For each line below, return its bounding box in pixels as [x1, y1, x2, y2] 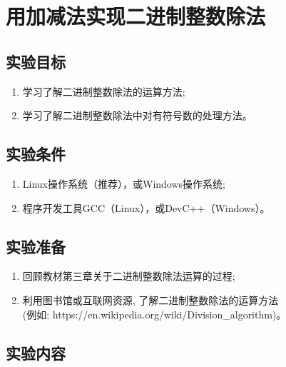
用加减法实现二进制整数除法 [6, 1, 266, 31]
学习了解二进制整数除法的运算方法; [22, 84, 185, 99]
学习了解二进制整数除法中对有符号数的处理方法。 [22, 108, 252, 123]
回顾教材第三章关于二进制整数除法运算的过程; [22, 268, 235, 283]
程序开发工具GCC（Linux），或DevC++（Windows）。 [22, 200, 270, 215]
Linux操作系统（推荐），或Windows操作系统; [22, 176, 225, 191]
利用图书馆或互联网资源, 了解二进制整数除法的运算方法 [22, 292, 279, 307]
